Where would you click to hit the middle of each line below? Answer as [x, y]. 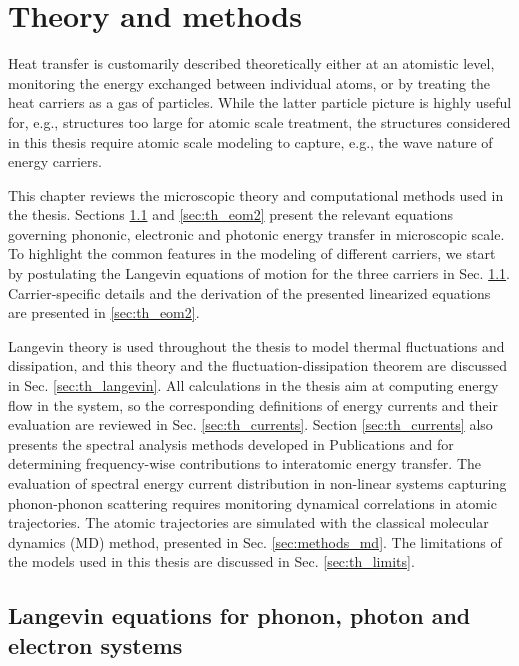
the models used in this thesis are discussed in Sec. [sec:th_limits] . [211, 561]
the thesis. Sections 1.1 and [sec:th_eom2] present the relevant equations [231, 214]
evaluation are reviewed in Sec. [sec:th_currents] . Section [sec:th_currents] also [250, 424]
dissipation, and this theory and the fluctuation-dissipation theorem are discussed [257, 365]
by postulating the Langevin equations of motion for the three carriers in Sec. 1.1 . [259, 273]
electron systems [95, 644]
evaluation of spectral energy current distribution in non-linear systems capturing [257, 483]
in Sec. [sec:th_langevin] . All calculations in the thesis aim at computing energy [253, 385]
